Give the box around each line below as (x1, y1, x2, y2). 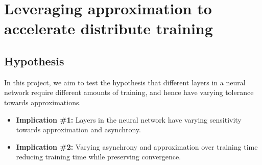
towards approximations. (4, 97, 81, 107)
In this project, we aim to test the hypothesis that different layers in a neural (4, 77, 246, 87)
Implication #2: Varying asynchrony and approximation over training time (16, 141, 258, 152)
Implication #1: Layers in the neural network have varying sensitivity (16, 114, 242, 125)
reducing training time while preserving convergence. (16, 151, 181, 162)
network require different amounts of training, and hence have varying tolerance (4, 87, 254, 98)
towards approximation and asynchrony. (16, 124, 141, 135)
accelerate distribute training (4, 18, 213, 39)
